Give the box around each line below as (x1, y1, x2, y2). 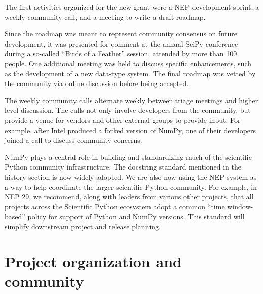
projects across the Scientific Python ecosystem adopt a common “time (5, 201, 225, 212)
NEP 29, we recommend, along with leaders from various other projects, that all (5, 191, 254, 202)
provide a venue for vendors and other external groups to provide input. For (5, 114, 241, 125)
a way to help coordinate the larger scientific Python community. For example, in (5, 181, 257, 192)
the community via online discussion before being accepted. (5, 78, 189, 89)
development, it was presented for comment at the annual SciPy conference (5, 38, 238, 49)
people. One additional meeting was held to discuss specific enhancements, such (5, 58, 252, 68)
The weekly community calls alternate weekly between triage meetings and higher (5, 95, 258, 105)
